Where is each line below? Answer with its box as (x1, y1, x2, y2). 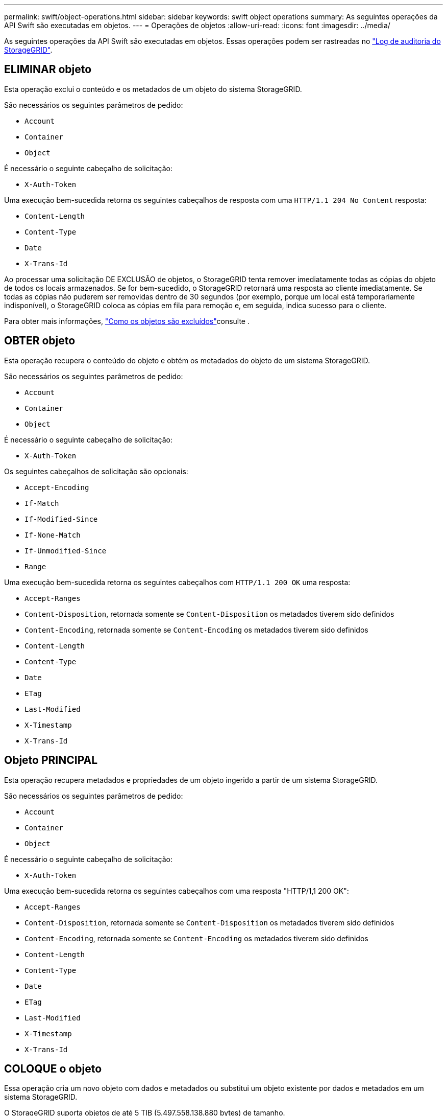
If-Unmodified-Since (24, 546, 107, 555)
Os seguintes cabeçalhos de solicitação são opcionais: (4, 467, 188, 476)
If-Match (24, 499, 59, 507)
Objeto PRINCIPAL (4, 754, 98, 767)
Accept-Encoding (24, 483, 89, 492)
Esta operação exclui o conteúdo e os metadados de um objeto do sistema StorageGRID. (4, 84, 302, 94)
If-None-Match (24, 530, 81, 539)
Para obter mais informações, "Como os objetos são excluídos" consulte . (4, 316, 250, 325)
